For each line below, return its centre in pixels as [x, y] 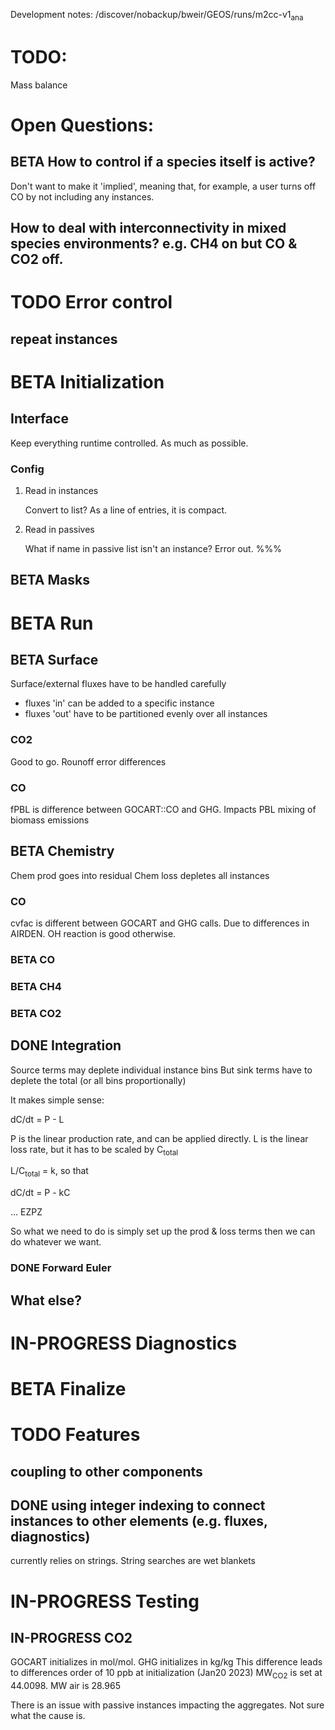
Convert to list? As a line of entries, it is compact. [126, 510]
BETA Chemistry [62, 851]
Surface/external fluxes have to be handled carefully [118, 684]
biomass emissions [50, 820]
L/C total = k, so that [49, 1172]
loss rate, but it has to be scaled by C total [94, 1150]
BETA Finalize [68, 1388]
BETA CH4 [36, 986]
